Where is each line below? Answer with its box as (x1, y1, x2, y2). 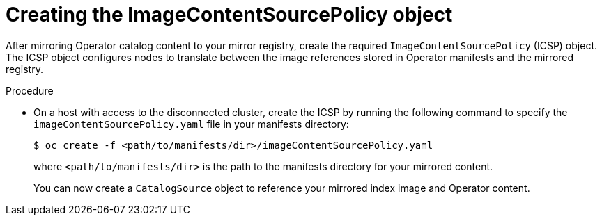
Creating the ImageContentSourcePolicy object (6, 3, 453, 26)
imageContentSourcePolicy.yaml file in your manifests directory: (33, 117, 349, 130)
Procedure (6, 84, 54, 97)
